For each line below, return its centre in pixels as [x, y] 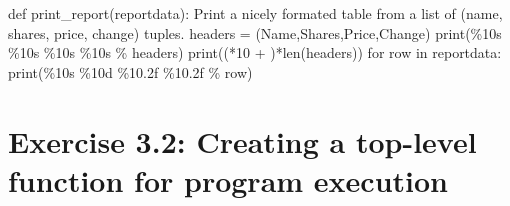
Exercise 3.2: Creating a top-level [242, 140]
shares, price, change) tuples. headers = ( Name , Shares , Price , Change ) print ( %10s [255, 32]
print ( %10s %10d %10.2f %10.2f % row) [130, 71]
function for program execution [228, 179]
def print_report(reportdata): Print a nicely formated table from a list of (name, [255, 13]
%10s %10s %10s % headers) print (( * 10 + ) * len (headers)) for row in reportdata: [255, 52]
